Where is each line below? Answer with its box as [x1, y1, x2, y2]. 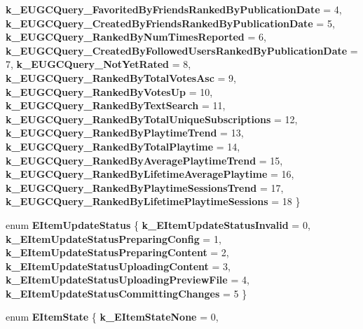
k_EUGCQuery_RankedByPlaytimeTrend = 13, [6, 125, 244, 140]
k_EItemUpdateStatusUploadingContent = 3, [6, 258, 231, 273]
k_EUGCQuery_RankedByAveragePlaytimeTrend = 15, [6, 153, 283, 167]
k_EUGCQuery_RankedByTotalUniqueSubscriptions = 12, [6, 111, 298, 126]
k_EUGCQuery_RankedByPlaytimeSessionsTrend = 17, [6, 180, 284, 195]
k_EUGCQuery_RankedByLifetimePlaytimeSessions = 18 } [6, 194, 301, 209]
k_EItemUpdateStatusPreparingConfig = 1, [6, 231, 221, 246]
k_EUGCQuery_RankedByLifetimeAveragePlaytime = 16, [6, 167, 294, 181]
